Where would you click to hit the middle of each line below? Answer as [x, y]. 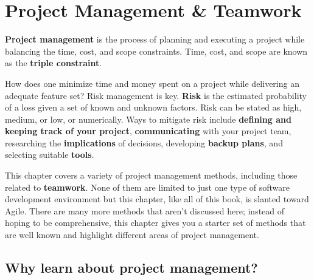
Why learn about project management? [131, 268]
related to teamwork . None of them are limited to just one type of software [148, 187]
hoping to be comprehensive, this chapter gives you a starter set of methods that [155, 223]
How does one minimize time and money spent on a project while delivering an [152, 83]
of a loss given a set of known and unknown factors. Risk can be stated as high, [153, 107]
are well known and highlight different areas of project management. [132, 235]
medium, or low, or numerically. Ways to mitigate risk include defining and [148, 119]
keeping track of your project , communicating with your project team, [148, 131]
